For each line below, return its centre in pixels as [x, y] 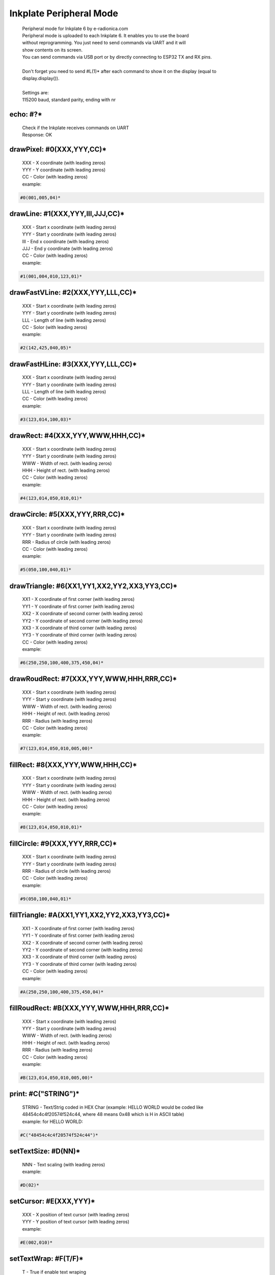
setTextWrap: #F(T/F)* [46, 1259]
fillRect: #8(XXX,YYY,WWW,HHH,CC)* [73, 765]
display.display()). [41, 79]
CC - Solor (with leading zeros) [55, 327]
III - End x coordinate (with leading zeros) [65, 241]
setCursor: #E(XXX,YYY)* [52, 1201]
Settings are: [35, 93]
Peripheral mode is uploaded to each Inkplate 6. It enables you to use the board [106, 35]
